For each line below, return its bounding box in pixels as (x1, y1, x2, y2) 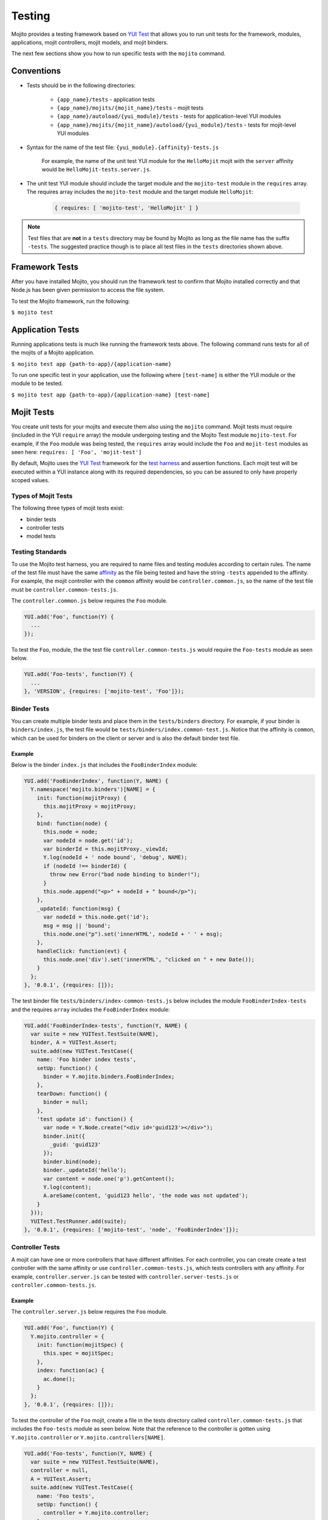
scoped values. (11, 477, 50, 484)
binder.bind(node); (43, 1158, 101, 1165)
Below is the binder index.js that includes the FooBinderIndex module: (11, 761, 198, 769)
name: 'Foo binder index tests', (36, 1056, 137, 1063)
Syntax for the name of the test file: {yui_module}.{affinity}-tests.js (26, 143, 219, 151)
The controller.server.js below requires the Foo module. (11, 1308, 168, 1316)
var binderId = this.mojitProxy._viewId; (43, 846, 168, 852)
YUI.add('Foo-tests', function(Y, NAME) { (24, 1450, 152, 1457)
